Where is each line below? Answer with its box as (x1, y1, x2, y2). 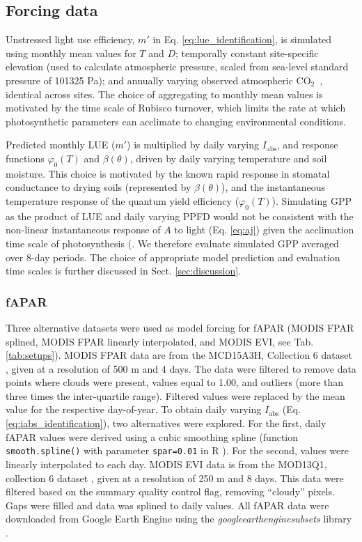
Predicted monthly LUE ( (6, 137, 116, 152)
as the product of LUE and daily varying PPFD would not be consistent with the (6, 208, 354, 223)
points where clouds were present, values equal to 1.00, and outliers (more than (6, 375, 344, 389)
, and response (276, 137, 338, 152)
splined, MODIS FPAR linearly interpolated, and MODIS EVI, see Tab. (6, 334, 314, 348)
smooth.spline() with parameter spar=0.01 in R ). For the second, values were (6, 443, 349, 458)
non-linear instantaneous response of (6, 222, 161, 237)
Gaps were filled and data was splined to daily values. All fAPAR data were (6, 497, 329, 512)
